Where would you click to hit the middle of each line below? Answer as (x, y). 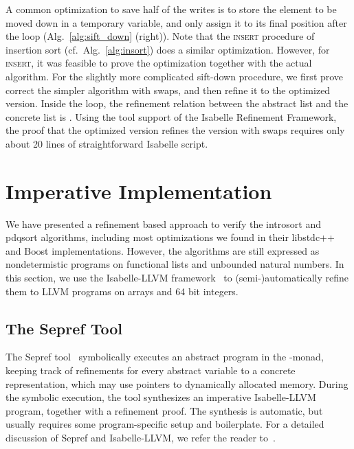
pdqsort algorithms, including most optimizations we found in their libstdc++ (170, 237)
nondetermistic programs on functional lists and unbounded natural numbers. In (175, 264)
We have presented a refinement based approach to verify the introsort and (163, 223)
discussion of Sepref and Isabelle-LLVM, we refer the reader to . (141, 437)
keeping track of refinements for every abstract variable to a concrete (151, 370)
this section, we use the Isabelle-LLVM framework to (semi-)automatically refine (177, 278)
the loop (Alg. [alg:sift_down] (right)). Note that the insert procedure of (160, 36)
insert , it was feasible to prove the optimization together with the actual (159, 63)
